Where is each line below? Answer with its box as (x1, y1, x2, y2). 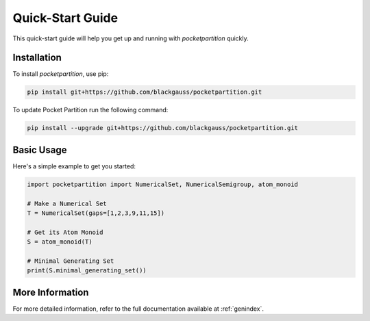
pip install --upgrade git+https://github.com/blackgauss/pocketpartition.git (27, 124, 298, 132)
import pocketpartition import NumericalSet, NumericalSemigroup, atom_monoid (27, 180, 298, 188)
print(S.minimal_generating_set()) (27, 267, 147, 274)
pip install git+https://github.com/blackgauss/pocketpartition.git (27, 88, 262, 96)
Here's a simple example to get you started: (12, 162, 136, 170)
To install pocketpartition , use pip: (12, 70, 109, 78)
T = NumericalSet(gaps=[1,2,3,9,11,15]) (27, 209, 164, 217)
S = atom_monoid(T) (27, 238, 92, 246)
